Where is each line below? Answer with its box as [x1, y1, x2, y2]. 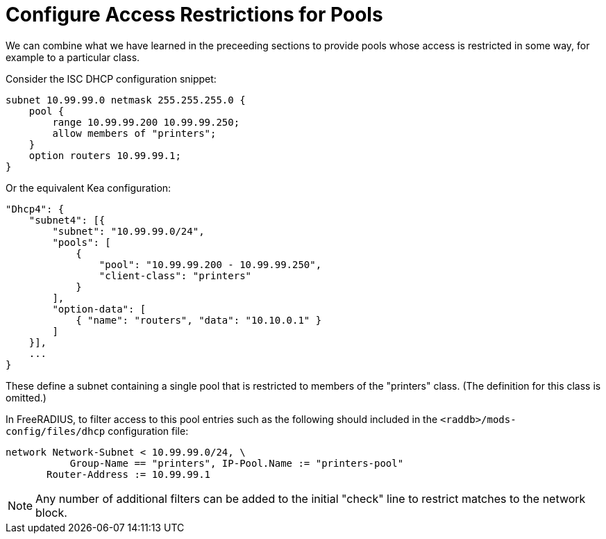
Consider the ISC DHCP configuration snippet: [6, 72, 217, 85]
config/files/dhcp [6, 425, 106, 437]
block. [35, 505, 67, 520]
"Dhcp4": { [6, 203, 65, 215]
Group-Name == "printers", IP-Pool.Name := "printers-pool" [69, 457, 404, 469]
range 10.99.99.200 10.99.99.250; [52, 116, 240, 128]
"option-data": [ [52, 303, 146, 315]
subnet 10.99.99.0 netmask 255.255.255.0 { [6, 94, 246, 106]
